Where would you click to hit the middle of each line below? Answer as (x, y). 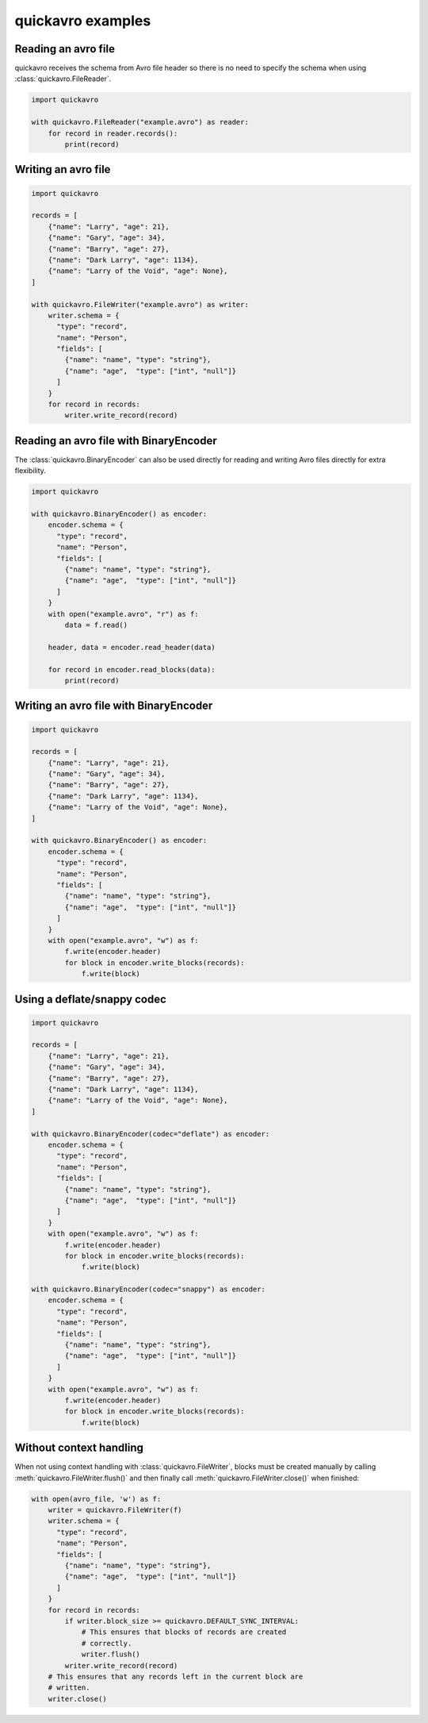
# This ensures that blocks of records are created (184, 1632)
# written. (69, 1688)
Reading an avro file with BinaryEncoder (116, 440)
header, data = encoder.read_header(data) (132, 647)
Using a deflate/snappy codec (90, 999)
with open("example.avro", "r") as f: (123, 614)
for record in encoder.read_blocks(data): (132, 669)
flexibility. (31, 471)
